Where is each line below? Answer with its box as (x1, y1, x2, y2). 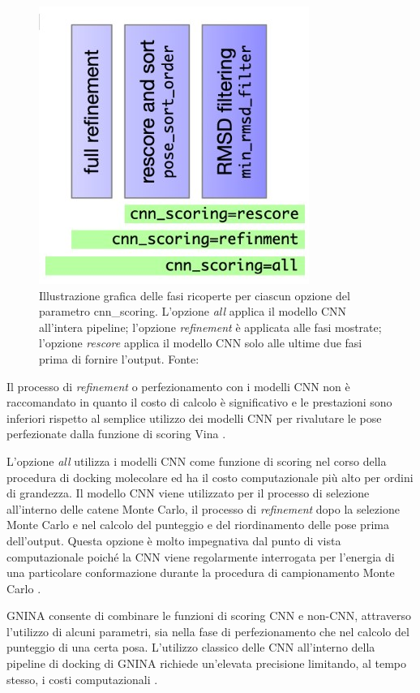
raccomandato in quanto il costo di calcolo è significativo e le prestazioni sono (6, 394, 392, 411)
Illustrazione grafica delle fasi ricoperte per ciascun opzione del (39, 286, 350, 303)
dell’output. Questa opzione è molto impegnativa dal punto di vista (6, 532, 341, 549)
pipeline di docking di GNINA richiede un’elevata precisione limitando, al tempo (6, 655, 407, 672)
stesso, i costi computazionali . (6, 670, 158, 687)
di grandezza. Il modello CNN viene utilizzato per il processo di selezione (6, 484, 370, 501)
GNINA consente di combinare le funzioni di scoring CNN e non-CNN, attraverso (6, 607, 412, 624)
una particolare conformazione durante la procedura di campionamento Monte (6, 564, 395, 581)
